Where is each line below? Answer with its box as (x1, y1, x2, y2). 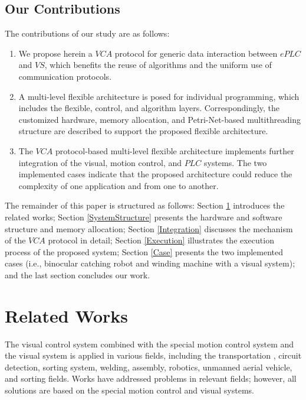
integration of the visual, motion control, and (18, 156, 182, 168)
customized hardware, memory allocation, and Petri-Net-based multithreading (18, 113, 301, 125)
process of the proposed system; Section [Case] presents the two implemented (5, 245, 284, 258)
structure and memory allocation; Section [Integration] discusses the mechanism (5, 222, 293, 235)
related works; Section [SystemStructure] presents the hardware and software (5, 210, 282, 223)
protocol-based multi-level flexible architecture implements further (55, 144, 294, 157)
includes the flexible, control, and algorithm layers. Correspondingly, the (18, 102, 280, 114)
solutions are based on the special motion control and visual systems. (5, 383, 255, 396)
